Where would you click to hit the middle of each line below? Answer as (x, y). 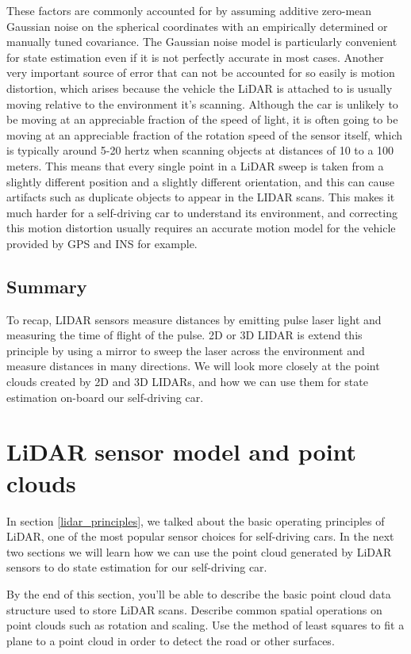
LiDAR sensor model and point (182, 451)
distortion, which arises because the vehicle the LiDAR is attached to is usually (200, 88)
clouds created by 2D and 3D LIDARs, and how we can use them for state (187, 382)
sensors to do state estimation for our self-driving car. (137, 567)
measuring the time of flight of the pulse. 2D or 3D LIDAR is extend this (184, 335)
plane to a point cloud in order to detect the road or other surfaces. (171, 640)
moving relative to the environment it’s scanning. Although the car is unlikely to (202, 103)
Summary (47, 286)
